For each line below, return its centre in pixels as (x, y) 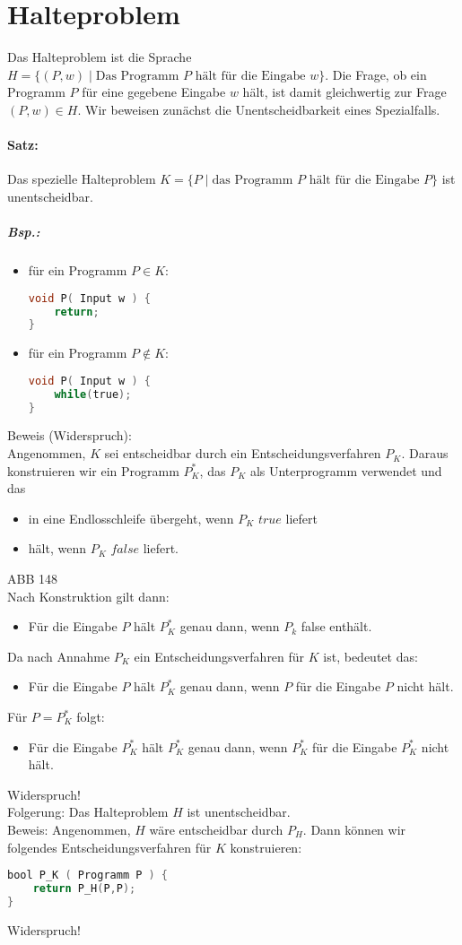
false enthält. (336, 626)
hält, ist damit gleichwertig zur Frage (344, 92)
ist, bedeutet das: (370, 656)
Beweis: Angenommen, (69, 829)
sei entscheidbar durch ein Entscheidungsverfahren (243, 453)
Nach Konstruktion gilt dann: (88, 596)
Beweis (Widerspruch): (70, 435)
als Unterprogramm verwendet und (346, 470)
